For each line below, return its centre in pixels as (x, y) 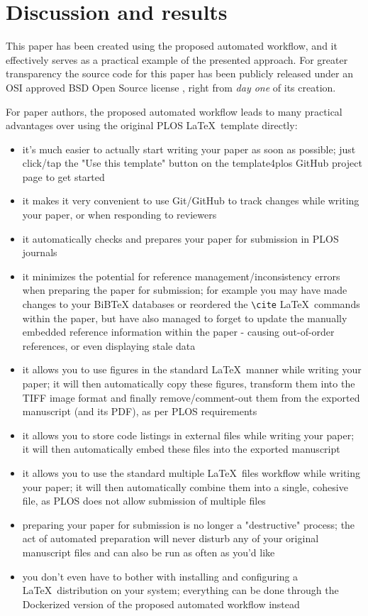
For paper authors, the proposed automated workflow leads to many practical (174, 111)
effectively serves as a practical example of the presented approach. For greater (177, 59)
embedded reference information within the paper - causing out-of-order (178, 332)
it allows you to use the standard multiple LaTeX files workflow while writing (191, 473)
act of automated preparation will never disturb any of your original (171, 538)
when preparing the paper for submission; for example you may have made (185, 290)
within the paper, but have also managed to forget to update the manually (185, 318)
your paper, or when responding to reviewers (119, 215)
